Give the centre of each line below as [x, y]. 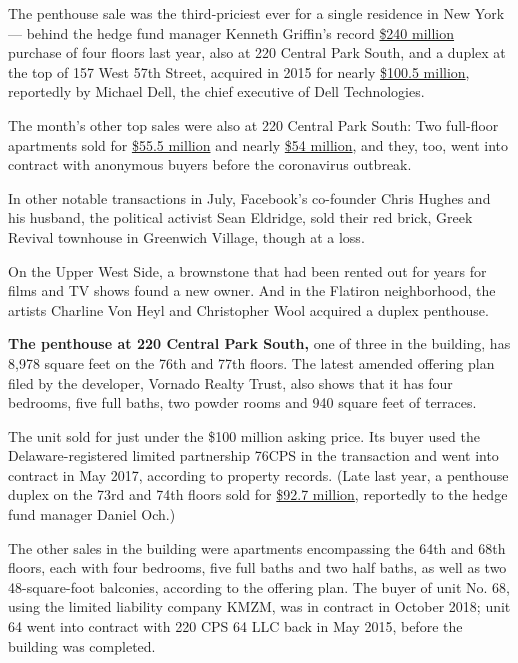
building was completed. [82, 645]
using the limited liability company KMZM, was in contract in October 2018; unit [259, 606]
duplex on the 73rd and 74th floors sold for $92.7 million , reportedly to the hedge [258, 494]
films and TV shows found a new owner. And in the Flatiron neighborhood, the [252, 290]
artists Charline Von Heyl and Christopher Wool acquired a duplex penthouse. [248, 309]
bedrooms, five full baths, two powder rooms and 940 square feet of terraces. [242, 402]
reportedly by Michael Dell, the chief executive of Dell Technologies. [216, 91]
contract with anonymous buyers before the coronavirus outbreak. [210, 164]
